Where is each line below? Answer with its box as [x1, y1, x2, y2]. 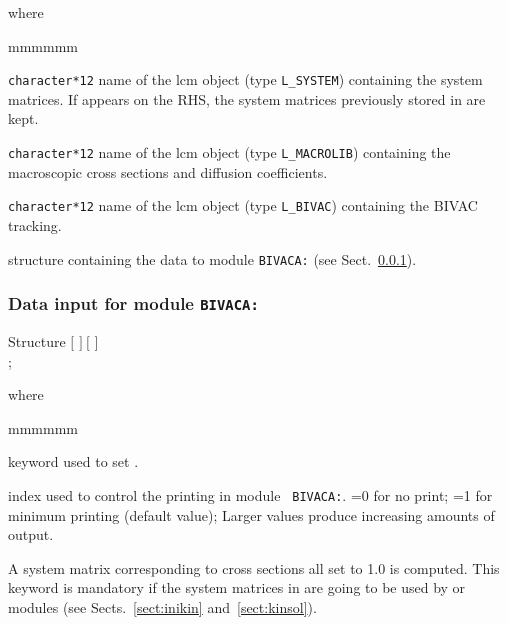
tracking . [8, 214, 62, 235]
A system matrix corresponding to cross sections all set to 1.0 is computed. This [8, 557, 500, 578]
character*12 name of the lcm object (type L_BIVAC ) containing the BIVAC [8, 195, 478, 216]
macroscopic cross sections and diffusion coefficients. [8, 161, 328, 182]
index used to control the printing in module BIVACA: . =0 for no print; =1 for [8, 484, 493, 505]
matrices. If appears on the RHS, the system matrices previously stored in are [8, 88, 486, 109]
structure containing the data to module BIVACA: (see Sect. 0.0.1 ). [8, 248, 417, 269]
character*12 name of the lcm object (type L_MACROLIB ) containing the [8, 142, 451, 163]
